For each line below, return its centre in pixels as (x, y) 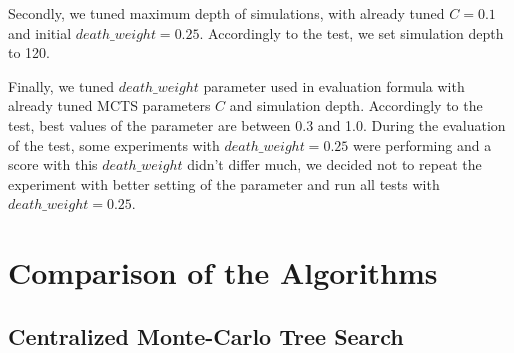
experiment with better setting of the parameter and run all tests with (224, 183)
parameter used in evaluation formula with (334, 85)
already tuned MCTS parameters (109, 105)
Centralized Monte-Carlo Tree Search (206, 335)
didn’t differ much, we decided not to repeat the (334, 164)
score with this (53, 164)
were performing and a (422, 144)
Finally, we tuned (61, 85)
